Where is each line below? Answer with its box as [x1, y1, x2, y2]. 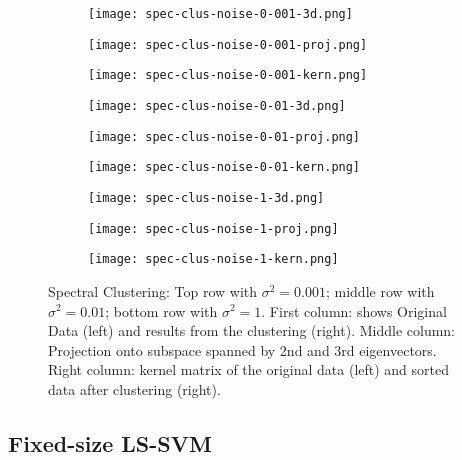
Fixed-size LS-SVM [8, 427, 212, 458]
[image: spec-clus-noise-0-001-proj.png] [88, 37, 368, 52]
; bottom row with [105, 300, 218, 321]
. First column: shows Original [261, 300, 447, 321]
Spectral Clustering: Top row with [48, 280, 258, 301]
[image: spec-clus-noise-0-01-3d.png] [88, 98, 346, 113]
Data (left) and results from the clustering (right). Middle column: [48, 320, 456, 341]
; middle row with [325, 280, 435, 301]
